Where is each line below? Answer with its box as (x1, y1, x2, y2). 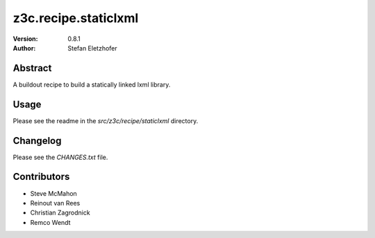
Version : (12, 35, 38, 43)
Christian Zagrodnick (30, 208, 90, 217)
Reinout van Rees (30, 199, 81, 207)
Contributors (12, 171, 70, 183)
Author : (12, 44, 36, 52)
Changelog (12, 135, 62, 147)
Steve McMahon (30, 189, 78, 197)
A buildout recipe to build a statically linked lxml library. (12, 80, 171, 89)
